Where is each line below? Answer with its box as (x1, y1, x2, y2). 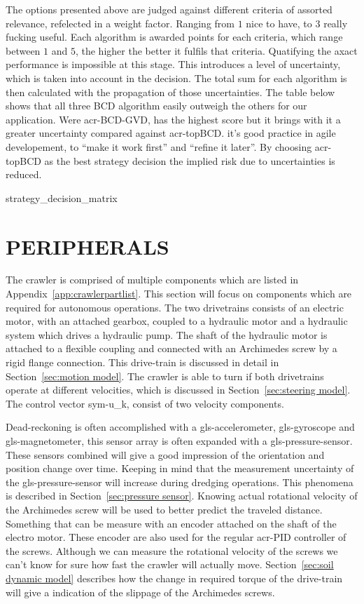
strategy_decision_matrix (6, 190, 118, 205)
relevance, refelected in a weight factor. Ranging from (6, 15, 234, 30)
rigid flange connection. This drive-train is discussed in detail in (6, 355, 279, 369)
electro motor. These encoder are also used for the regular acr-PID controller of (6, 530, 346, 544)
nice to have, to (246, 15, 312, 30)
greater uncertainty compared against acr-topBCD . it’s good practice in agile (6, 126, 336, 140)
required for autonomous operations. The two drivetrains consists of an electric (6, 300, 344, 314)
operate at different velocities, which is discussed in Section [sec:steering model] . (6, 382, 351, 397)
